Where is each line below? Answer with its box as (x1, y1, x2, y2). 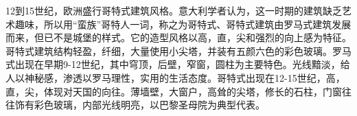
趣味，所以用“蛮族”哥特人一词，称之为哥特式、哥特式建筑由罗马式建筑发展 (14, 16, 352, 31)
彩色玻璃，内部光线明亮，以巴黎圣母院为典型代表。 (34, 97, 265, 112)
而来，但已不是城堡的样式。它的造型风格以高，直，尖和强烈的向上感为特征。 (5, 30, 352, 45)
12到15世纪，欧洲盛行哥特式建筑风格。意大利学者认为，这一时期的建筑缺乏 (5, 3, 342, 17)
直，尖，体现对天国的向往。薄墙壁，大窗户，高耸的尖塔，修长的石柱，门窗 (5, 84, 342, 98)
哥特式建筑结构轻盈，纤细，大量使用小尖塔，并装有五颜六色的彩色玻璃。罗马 (5, 43, 352, 58)
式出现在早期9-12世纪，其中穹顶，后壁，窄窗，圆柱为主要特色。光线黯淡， (5, 57, 341, 71)
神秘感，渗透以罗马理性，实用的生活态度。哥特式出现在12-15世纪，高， (24, 70, 345, 84)
